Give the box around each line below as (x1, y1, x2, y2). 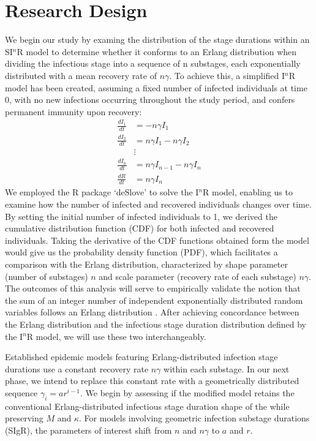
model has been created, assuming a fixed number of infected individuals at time (5, 81, 307, 94)
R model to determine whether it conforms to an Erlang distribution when (17, 45, 297, 58)
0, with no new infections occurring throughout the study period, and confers (5, 93, 295, 106)
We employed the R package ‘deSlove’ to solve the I (5, 186, 199, 198)
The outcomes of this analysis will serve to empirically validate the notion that (5, 282, 301, 295)
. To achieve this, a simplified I (169, 69, 285, 81)
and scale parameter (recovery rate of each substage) (99, 269, 296, 282)
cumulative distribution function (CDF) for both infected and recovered (5, 222, 274, 235)
